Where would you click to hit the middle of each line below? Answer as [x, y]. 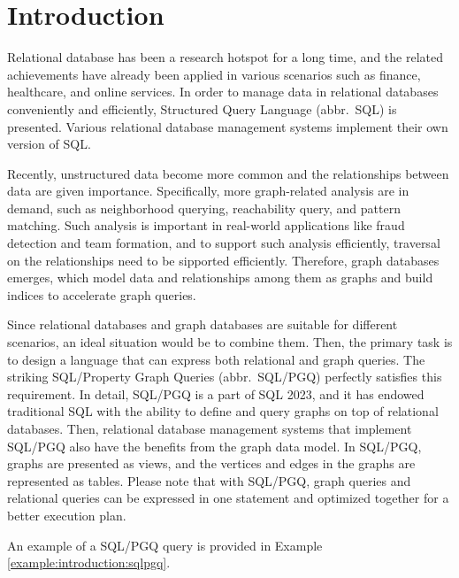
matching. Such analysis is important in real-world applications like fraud [206, 225]
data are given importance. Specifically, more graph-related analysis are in [208, 191]
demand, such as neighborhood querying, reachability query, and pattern [204, 208]
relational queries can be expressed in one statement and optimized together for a [228, 498]
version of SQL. [49, 144]
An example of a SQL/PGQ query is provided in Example [165, 545]
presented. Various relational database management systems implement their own [228, 126]
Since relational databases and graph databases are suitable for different [203, 324]
